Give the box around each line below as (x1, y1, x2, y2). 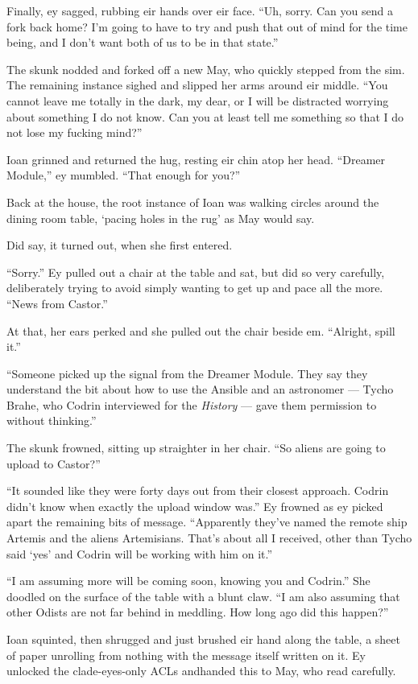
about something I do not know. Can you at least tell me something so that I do (6, 108, 404, 125)
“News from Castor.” (6, 295, 108, 311)
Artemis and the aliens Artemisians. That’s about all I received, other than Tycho (6, 529, 412, 546)
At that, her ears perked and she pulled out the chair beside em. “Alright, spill (6, 322, 395, 339)
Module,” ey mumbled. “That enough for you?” (6, 167, 241, 183)
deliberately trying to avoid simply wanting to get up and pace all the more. (6, 279, 383, 296)
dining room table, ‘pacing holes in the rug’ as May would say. (6, 209, 315, 226)
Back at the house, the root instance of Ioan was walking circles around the (6, 193, 379, 210)
